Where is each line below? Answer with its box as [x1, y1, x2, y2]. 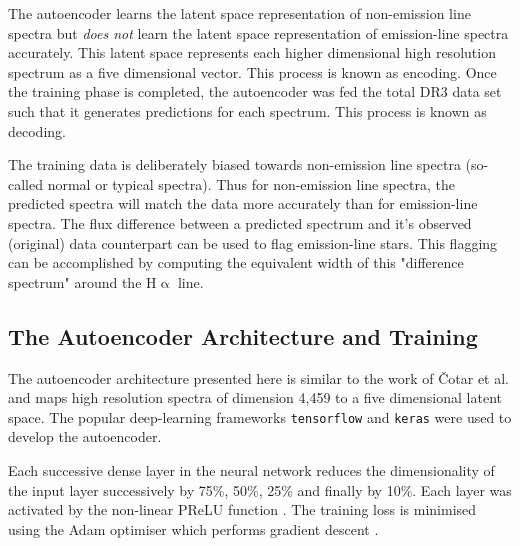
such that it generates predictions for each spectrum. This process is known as [8, 100, 487, 121]
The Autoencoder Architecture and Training [8, 320, 478, 351]
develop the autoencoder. [8, 426, 162, 447]
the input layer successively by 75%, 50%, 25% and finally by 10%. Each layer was [8, 479, 512, 500]
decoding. [8, 120, 66, 141]
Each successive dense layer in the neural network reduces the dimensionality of [8, 459, 495, 480]
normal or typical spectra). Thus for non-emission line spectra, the [47, 173, 456, 194]
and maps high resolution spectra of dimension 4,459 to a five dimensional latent [8, 387, 502, 408]
